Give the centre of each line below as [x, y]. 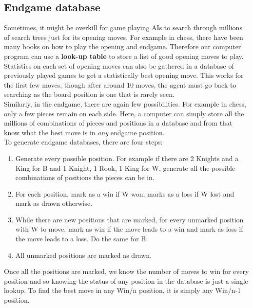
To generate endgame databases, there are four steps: [83, 142]
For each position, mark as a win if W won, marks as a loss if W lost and [125, 193]
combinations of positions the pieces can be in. [85, 177]
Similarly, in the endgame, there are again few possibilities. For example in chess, [125, 103]
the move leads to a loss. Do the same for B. [82, 239]
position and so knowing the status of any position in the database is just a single [126, 281]
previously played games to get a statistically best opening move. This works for [124, 75]
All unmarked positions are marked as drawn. [84, 255]
